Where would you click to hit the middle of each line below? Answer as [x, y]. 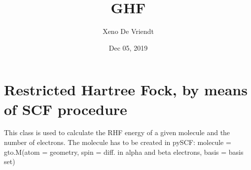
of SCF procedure [66, 109]
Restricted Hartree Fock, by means [126, 90]
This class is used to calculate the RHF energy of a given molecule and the [117, 132]
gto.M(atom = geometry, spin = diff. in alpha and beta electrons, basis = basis [124, 152]
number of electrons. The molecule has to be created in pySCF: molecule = [118, 142]
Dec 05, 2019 [128, 47]
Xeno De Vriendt [128, 31]
